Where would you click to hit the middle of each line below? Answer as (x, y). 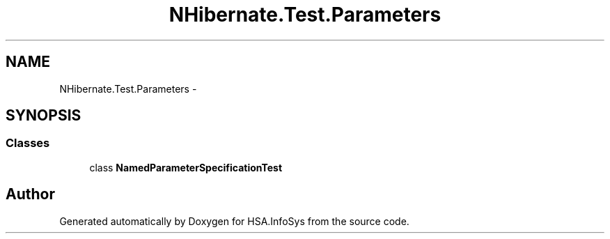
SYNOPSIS (44, 116)
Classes (28, 143)
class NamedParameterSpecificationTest (186, 167)
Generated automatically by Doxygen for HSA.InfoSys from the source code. (234, 221)
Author (30, 194)
